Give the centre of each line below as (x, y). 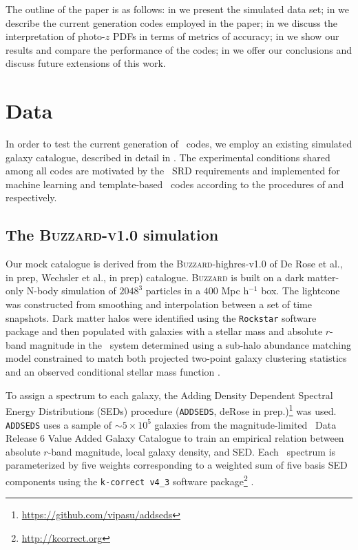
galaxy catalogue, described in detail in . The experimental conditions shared (168, 157)
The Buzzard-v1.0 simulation (112, 235)
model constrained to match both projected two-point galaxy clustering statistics (176, 358)
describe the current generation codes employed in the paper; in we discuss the (171, 22)
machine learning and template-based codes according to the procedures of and (175, 184)
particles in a (173, 291)
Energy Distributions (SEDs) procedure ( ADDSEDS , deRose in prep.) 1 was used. (171, 410)
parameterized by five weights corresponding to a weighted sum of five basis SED (177, 465)
